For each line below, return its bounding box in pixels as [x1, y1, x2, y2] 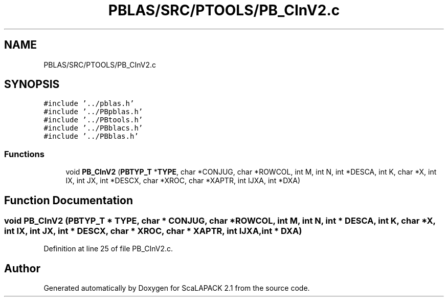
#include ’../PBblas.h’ [43, 132, 139, 141]
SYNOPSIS [4, 78, 60, 91]
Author [4, 262, 40, 275]
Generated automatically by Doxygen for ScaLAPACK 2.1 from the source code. [43, 284, 310, 293]
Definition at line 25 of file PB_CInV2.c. [43, 244, 173, 253]
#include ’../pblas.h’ [43, 99, 135, 108]
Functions [4, 148, 44, 159]
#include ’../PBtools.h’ [43, 116, 143, 124]
